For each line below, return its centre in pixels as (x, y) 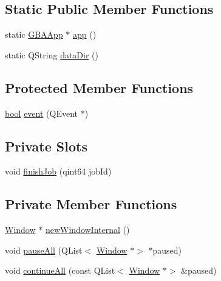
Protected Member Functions (99, 87)
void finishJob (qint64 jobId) (58, 171)
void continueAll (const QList (60, 270)
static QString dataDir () (52, 54)
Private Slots (46, 146)
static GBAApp (34, 34)
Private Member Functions (91, 204)
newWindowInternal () (87, 230)
